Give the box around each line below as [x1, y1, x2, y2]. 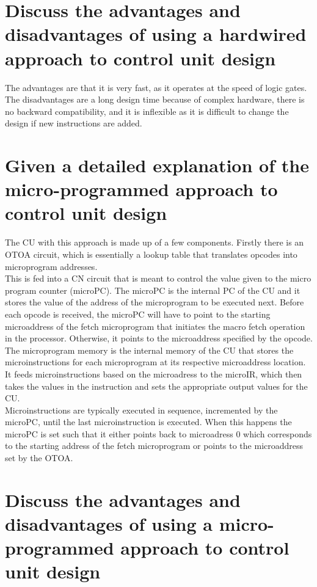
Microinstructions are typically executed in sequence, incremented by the [5, 403, 278, 416]
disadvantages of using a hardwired [5, 21, 307, 46]
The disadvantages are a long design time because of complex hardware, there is [5, 93, 305, 106]
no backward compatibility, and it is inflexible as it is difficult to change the [5, 104, 289, 117]
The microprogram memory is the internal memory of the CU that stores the [5, 343, 294, 356]
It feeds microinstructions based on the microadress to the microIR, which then [5, 367, 302, 380]
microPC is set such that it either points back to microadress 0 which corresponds [5, 427, 312, 440]
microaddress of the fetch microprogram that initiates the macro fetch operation [5, 319, 305, 332]
